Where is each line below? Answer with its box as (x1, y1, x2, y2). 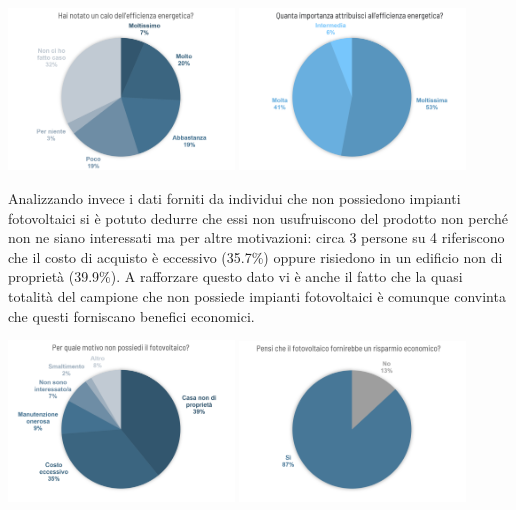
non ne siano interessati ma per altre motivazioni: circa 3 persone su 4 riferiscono (8, 227, 505, 248)
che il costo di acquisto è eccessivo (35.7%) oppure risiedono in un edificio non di (8, 246, 503, 267)
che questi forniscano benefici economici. (8, 305, 255, 326)
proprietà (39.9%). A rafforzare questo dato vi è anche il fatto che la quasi (8, 266, 463, 287)
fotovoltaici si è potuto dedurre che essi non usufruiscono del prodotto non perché (8, 207, 508, 228)
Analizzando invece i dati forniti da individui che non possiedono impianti (8, 187, 461, 208)
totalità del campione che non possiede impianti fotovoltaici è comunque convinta (8, 285, 506, 306)
